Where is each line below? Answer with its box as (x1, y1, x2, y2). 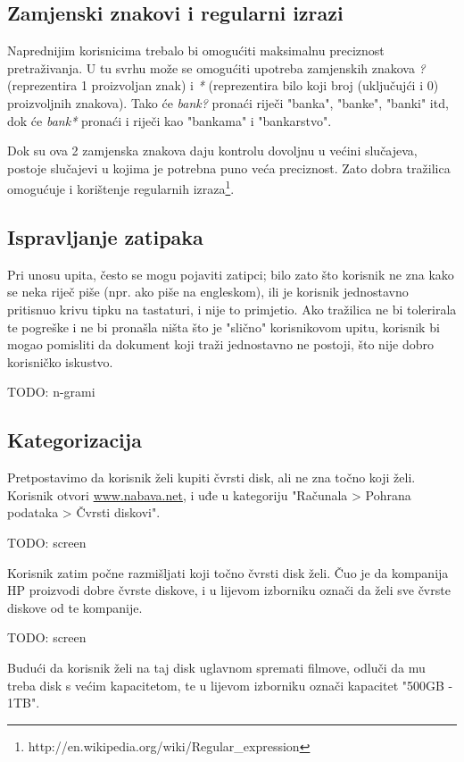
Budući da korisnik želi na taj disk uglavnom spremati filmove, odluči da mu (7, 657, 426, 676)
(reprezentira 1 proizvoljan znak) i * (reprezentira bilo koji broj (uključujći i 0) (7, 76, 439, 95)
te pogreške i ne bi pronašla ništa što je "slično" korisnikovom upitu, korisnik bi (7, 317, 440, 336)
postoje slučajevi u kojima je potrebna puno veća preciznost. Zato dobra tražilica (7, 158, 451, 177)
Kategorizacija (7, 426, 142, 454)
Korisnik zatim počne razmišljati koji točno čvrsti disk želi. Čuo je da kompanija (7, 563, 449, 582)
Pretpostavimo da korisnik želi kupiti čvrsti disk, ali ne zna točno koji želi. (7, 468, 416, 487)
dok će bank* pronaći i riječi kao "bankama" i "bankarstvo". (7, 111, 332, 130)
